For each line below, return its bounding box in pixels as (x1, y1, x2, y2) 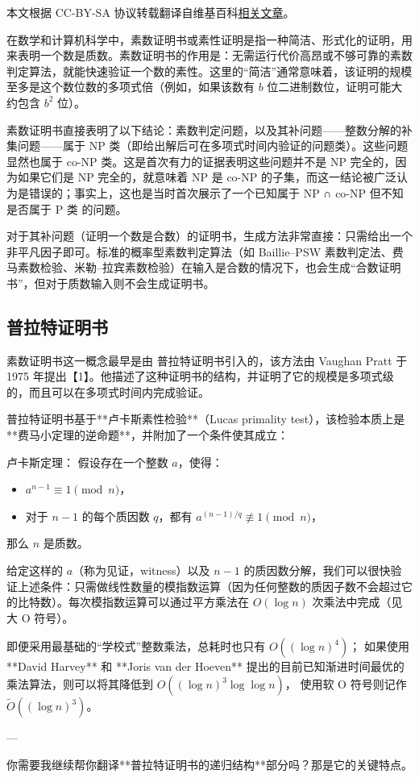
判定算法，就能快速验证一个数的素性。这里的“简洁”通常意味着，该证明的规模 (6, 62, 413, 79)
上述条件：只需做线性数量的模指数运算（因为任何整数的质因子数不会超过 (17, 577, 401, 594)
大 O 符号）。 (6, 609, 74, 626)
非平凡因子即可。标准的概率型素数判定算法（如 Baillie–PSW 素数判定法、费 (6, 243, 404, 260)
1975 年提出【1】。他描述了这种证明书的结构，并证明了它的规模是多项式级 (6, 368, 394, 385)
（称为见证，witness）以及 (73, 562, 210, 579)
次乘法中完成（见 (312, 593, 403, 610)
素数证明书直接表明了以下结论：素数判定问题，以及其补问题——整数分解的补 (6, 121, 413, 138)
